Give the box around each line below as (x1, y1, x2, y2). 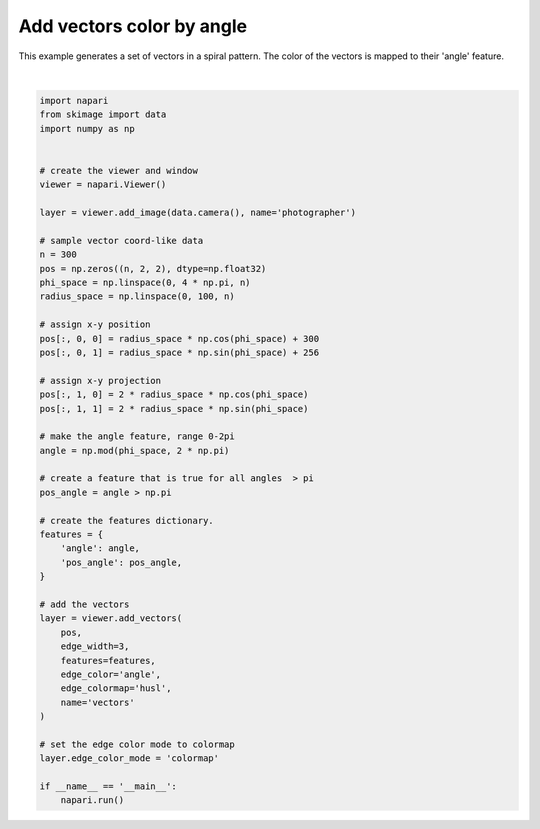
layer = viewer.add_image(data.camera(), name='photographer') (39, 207, 357, 219)
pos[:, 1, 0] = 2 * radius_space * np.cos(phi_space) (39, 389, 309, 400)
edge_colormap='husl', (60, 683, 172, 694)
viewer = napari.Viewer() (39, 179, 167, 190)
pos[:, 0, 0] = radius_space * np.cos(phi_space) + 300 (39, 333, 320, 344)
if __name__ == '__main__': (39, 781, 177, 792)
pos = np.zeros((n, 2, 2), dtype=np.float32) (39, 263, 267, 274)
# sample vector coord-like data (39, 235, 204, 246)
